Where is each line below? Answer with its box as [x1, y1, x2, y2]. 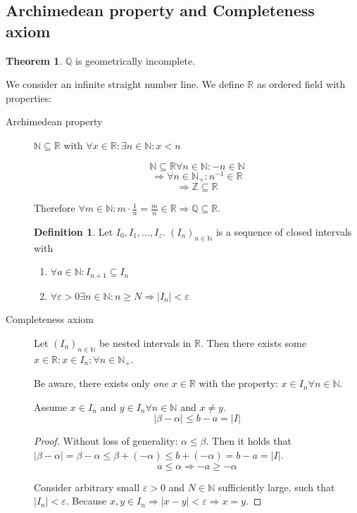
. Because [65, 493, 107, 508]
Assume [34, 399, 68, 414]
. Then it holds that [206, 433, 292, 448]
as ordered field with [256, 77, 346, 91]
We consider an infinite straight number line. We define [6, 77, 244, 91]
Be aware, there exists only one [34, 376, 169, 391]
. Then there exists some [200, 335, 306, 350]
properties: [6, 90, 52, 105]
